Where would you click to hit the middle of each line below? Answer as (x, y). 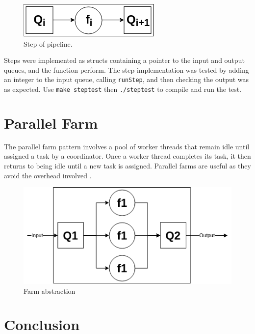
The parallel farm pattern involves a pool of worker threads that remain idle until (127, 146)
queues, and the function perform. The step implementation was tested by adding (127, 70)
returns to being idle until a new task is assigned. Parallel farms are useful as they (127, 166)
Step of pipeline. (48, 43)
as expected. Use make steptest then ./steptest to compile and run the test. (123, 89)
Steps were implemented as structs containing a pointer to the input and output (124, 60)
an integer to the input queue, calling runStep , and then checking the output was (127, 79)
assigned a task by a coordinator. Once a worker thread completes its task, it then (127, 156)
